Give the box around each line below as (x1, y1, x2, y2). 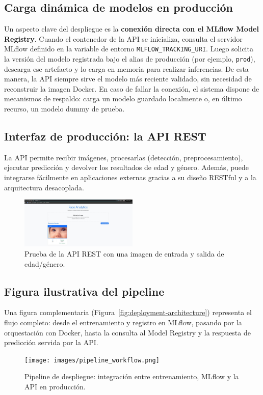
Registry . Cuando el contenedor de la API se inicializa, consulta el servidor (4, 33, 243, 44)
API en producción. (24, 381, 86, 391)
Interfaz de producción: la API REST (4, 128, 206, 144)
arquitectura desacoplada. (4, 182, 84, 192)
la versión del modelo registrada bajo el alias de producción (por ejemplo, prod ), (4, 53, 255, 64)
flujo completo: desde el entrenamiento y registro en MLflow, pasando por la (4, 317, 242, 327)
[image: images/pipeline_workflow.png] (24, 356, 160, 364)
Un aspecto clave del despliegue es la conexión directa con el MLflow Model (4, 23, 259, 34)
